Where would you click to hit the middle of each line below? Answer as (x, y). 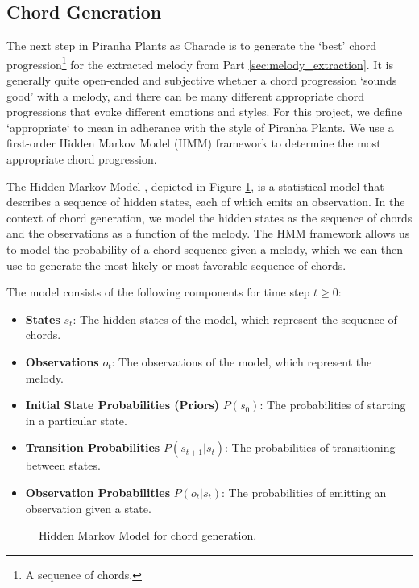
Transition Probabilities (93, 447)
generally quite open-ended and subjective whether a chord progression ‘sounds (202, 80)
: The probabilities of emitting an (304, 492)
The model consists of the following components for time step (158, 292)
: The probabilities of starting (333, 405)
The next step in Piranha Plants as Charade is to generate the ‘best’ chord (192, 46)
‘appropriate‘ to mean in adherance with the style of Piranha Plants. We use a (200, 127)
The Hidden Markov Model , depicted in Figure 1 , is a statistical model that (195, 186)
